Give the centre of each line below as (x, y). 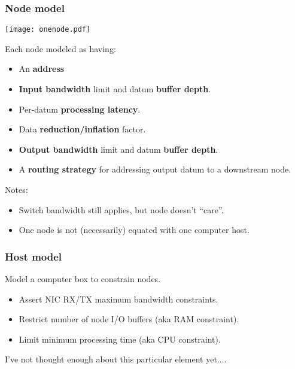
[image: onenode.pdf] (48, 30)
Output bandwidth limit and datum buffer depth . (118, 149)
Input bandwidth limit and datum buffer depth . (115, 89)
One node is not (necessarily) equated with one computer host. (134, 230)
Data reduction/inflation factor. (82, 129)
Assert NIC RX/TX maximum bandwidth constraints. (118, 299)
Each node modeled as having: (60, 48)
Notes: (16, 190)
